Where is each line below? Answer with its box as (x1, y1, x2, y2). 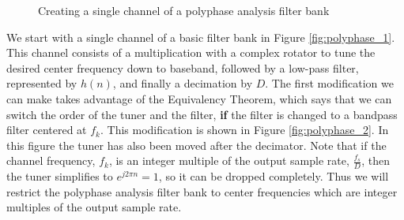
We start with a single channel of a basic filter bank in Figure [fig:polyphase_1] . (6, 28, 395, 45)
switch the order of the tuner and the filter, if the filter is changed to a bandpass (6, 106, 398, 122)
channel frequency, (6, 152, 96, 169)
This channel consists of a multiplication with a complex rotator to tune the (6, 44, 376, 61)
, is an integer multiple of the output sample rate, (108, 152, 349, 169)
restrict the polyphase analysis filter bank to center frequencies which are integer (6, 183, 398, 199)
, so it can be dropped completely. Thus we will (158, 168, 389, 185)
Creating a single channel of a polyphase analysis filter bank (38, 2, 330, 18)
